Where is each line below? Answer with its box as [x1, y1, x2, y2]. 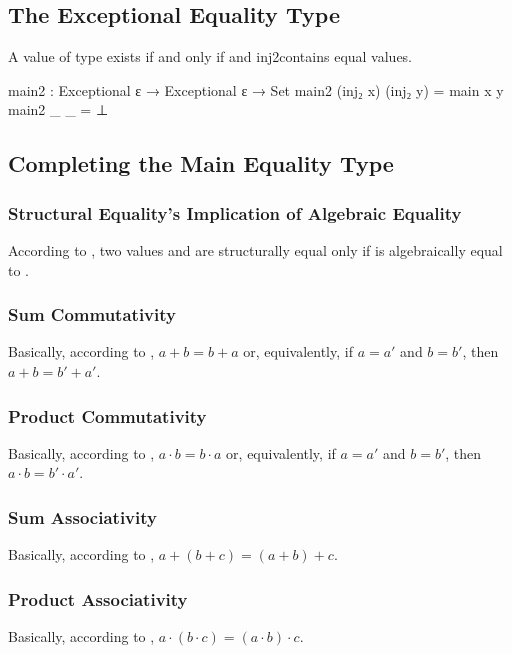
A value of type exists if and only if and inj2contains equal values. [8, 46, 413, 67]
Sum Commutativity [8, 302, 176, 327]
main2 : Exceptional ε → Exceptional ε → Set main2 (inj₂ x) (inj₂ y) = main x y [8, 79, 504, 100]
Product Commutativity [8, 403, 207, 428]
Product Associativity [8, 586, 188, 611]
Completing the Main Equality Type [8, 148, 394, 179]
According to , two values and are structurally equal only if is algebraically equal [8, 239, 503, 260]
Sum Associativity [8, 504, 157, 529]
